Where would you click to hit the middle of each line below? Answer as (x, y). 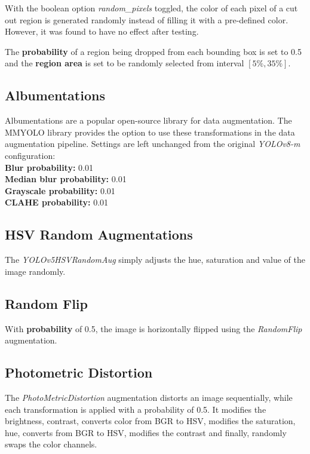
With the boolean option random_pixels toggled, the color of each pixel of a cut (151, 8)
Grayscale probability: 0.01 (60, 190)
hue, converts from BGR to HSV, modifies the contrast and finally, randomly (146, 432)
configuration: (30, 155)
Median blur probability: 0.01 (66, 179)
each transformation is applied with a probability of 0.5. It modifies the (136, 409)
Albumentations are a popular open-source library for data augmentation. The (148, 120)
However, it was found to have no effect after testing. (102, 31)
